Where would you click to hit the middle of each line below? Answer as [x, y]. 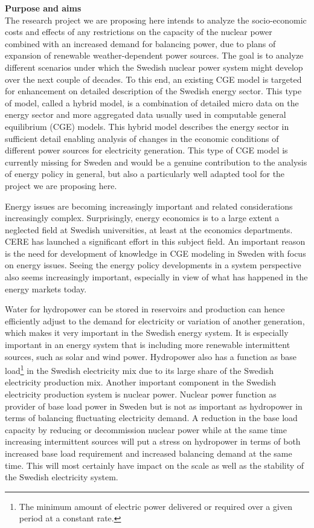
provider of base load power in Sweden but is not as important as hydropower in [154, 406]
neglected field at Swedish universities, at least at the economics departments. [149, 229]
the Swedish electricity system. [62, 477]
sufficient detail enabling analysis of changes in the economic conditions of [142, 138]
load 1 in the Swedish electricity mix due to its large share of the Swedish [139, 369]
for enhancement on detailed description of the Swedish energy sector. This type [153, 91]
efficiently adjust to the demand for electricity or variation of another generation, [155, 320]
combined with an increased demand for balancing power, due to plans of [140, 43]
